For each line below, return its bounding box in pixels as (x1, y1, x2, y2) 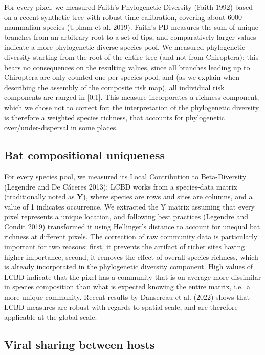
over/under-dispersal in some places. (4, 122, 118, 133)
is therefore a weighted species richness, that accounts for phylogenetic (4, 112, 225, 122)
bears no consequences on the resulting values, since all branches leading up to (4, 61, 250, 72)
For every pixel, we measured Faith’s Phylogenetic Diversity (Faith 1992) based (4, 2, 253, 12)
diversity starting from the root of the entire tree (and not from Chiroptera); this (4, 51, 259, 62)
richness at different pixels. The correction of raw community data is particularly (4, 231, 258, 242)
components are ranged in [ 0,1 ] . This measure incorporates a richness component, (4, 92, 259, 102)
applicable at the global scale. (4, 311, 97, 322)
